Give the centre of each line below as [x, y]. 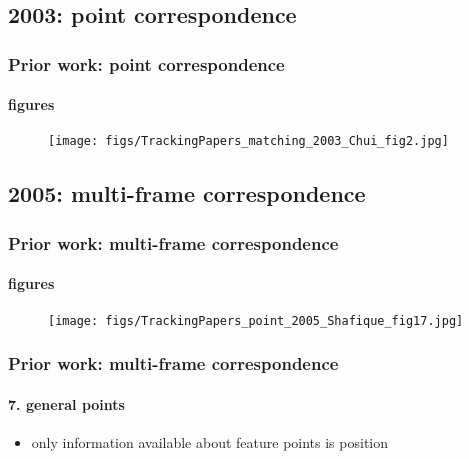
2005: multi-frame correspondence [187, 193]
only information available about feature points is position [209, 441]
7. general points [66, 403]
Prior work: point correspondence [146, 63]
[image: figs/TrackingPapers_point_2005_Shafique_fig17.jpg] [256, 320]
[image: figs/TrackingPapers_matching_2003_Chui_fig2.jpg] [248, 141]
